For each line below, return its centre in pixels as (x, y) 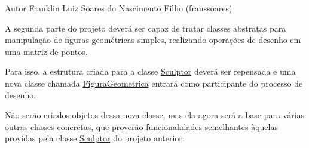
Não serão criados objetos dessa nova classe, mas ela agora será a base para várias (155, 115)
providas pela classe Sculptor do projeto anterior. (95, 138)
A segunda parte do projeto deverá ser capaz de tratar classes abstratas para (146, 28)
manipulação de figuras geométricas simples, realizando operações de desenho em (153, 40)
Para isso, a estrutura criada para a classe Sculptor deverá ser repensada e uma (150, 71)
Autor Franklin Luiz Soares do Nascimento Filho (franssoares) (119, 8)
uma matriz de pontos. (46, 51)
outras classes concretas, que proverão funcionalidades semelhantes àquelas (141, 126)
